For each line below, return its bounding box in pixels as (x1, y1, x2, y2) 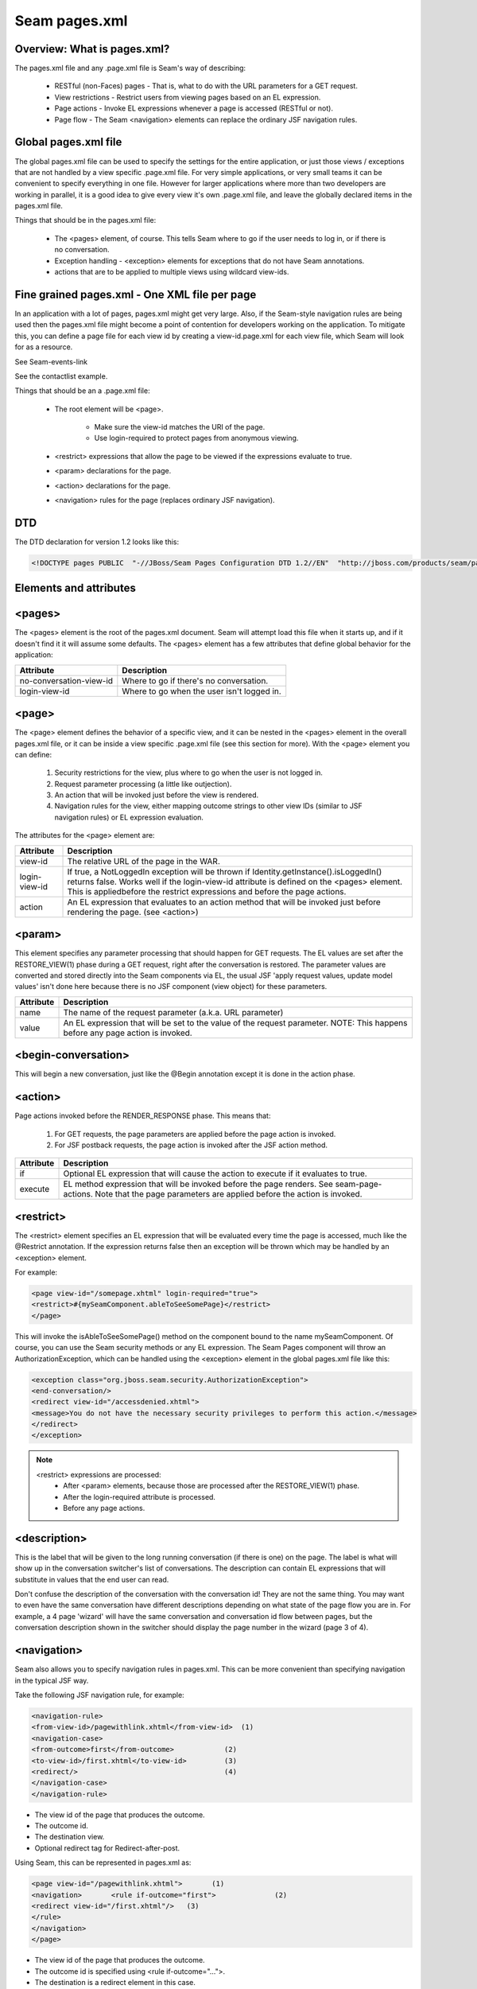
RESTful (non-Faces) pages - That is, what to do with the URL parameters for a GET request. (54, 81, 358, 91)
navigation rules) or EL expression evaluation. (54, 812, 204, 822)
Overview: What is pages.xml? (14, 42, 170, 56)
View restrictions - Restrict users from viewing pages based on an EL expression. (54, 92, 321, 102)
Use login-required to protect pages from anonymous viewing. (94, 434, 299, 443)
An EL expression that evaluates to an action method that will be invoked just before (67, 896, 381, 907)
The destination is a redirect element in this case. (34, 1977, 196, 1987)
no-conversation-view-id (19, 675, 114, 686)
